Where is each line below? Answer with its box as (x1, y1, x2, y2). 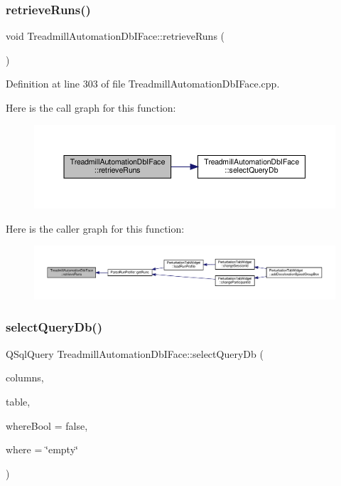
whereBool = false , (6, 418, 88, 433)
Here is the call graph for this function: (6, 100, 176, 115)
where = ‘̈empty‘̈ (6, 442, 78, 457)
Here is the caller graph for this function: (6, 221, 185, 236)
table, (6, 393, 31, 408)
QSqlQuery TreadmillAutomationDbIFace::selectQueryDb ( (6, 346, 264, 361)
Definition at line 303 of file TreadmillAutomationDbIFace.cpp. (6, 76, 280, 91)
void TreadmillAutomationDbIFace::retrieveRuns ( (6, 28, 225, 43)
